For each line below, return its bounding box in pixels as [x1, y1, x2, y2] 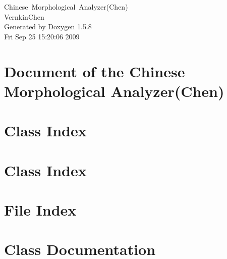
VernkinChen [4, 11, 44, 22]
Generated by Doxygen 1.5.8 [4, 21, 92, 32]
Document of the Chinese [4, 61, 185, 81]
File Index [4, 199, 77, 220]
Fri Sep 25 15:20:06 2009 [4, 31, 80, 41]
